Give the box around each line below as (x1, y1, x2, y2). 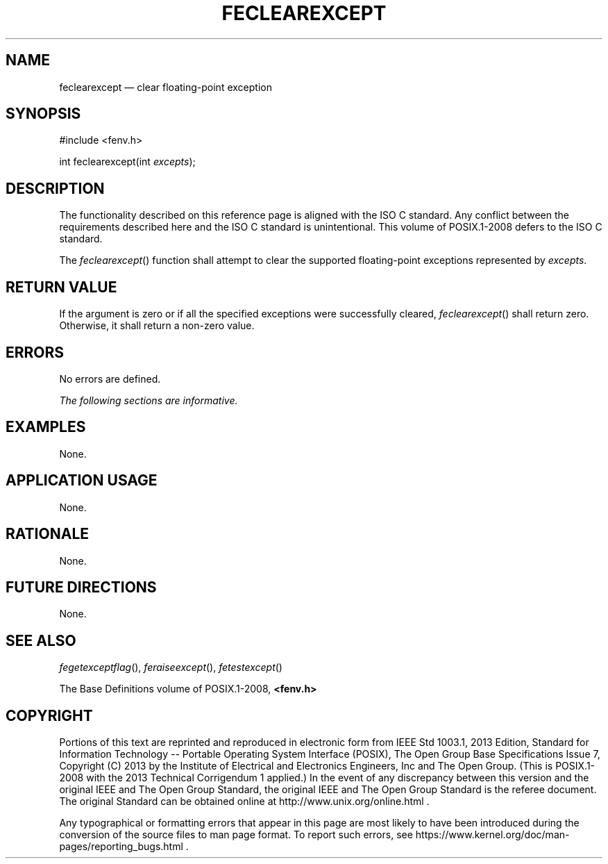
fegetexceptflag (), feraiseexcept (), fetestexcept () (59, 661, 282, 674)
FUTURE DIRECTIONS (6, 578, 157, 596)
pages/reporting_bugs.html (59, 840, 183, 853)
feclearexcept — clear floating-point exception (59, 81, 272, 93)
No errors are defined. (59, 372, 161, 385)
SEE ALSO (6, 631, 76, 649)
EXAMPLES (6, 418, 86, 436)
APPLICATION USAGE (6, 472, 158, 490)
